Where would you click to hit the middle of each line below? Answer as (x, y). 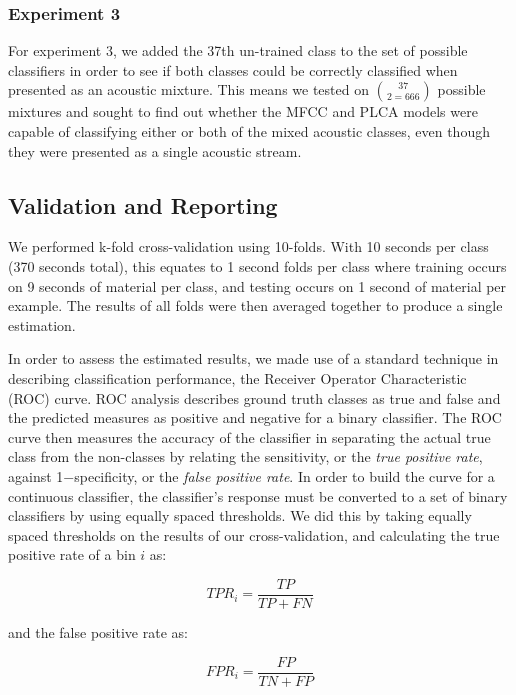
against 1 (36, 475)
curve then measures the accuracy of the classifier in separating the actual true (249, 436)
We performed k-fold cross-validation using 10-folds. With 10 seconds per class (248, 246)
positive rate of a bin (72, 554)
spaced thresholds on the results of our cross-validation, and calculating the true (254, 534)
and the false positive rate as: (98, 631)
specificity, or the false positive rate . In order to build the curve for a (284, 475)
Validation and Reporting (143, 204)
